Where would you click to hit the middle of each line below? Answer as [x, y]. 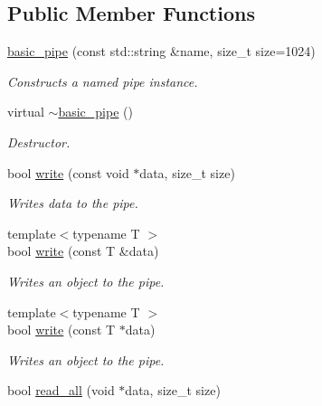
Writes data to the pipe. [73, 203]
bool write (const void [68, 172]
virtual [26, 112]
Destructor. [39, 142]
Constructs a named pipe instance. [103, 81]
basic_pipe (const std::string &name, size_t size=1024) [161, 51]
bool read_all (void [61, 390]
